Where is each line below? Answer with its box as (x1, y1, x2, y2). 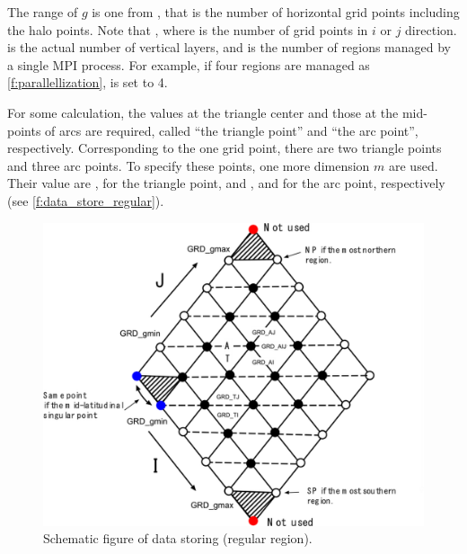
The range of (7, 3, 78, 21)
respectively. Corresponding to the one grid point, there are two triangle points (7, 138, 442, 157)
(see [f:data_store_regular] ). (7, 191, 164, 210)
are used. (389, 156, 438, 174)
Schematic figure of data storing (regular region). (43, 529, 313, 548)
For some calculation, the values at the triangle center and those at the (7, 103, 399, 121)
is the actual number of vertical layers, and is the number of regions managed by (7, 38, 451, 57)
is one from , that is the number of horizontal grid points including (92, 3, 460, 21)
